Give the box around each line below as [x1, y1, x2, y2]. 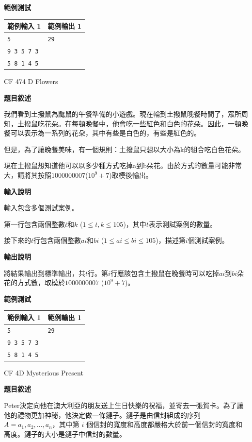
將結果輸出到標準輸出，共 [4, 268, 85, 278]
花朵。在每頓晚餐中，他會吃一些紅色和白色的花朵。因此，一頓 [44, 118, 241, 128]
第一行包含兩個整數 [4, 219, 65, 229]
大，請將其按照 [4, 170, 51, 180]
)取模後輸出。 [109, 170, 153, 180]
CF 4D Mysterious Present [4, 367, 83, 377]
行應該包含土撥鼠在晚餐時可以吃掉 [110, 268, 219, 278]
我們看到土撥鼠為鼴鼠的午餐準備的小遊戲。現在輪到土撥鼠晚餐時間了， [4, 109, 228, 119]
